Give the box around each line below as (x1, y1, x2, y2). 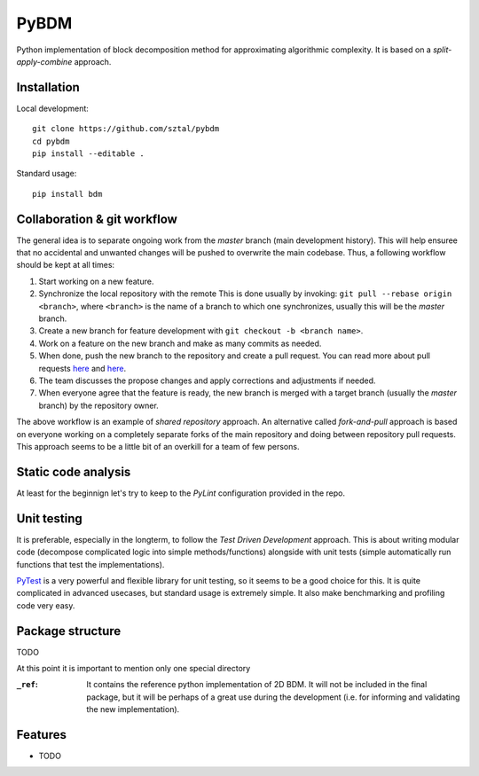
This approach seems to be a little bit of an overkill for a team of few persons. (16, 441, 300, 451)
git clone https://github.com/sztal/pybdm (32, 124, 220, 134)
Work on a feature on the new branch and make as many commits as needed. (38, 338, 322, 349)
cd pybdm (32, 136, 70, 146)
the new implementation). (86, 704, 180, 715)
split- (433, 44, 452, 55)
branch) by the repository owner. (38, 400, 159, 411)
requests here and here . (38, 363, 127, 373)
